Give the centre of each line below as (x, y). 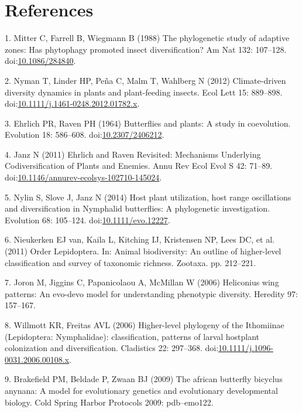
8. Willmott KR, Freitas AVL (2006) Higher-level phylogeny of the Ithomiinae (145, 325)
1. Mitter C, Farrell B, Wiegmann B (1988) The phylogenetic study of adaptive (147, 38)
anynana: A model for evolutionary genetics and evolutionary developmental (141, 390)
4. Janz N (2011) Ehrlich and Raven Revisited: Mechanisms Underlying (133, 154)
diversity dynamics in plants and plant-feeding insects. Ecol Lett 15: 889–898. (144, 92)
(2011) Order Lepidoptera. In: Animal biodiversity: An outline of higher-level (143, 251)
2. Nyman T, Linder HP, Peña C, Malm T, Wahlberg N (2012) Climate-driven (145, 80)
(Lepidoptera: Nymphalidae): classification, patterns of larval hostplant (132, 336)
